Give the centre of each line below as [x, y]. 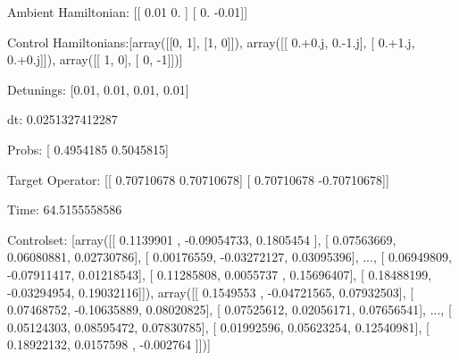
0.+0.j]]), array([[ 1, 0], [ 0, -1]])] [95, 59]
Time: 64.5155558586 [65, 209]
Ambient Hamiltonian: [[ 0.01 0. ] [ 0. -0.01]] [128, 12]
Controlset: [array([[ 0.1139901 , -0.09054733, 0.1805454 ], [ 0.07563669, [202, 239]
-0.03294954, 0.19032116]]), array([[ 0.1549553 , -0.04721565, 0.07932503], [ [211, 292]
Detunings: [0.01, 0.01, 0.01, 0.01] [98, 89]
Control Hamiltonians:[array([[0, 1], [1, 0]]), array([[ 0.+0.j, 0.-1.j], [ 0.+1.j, [211, 42]
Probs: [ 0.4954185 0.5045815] [88, 149]
